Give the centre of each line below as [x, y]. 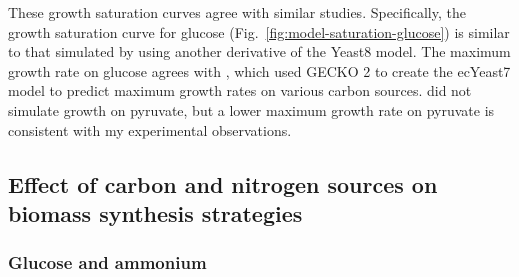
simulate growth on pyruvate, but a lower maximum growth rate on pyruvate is [251, 109]
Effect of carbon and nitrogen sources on [223, 183]
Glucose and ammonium [107, 262]
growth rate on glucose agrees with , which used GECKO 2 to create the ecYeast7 [259, 70]
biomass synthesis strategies [155, 212]
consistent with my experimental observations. [150, 129]
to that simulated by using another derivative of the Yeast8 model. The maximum [259, 51]
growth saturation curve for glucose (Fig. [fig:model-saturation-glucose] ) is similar [259, 31]
